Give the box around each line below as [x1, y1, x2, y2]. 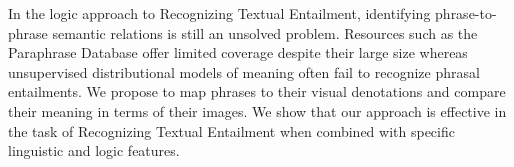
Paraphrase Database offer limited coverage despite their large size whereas [8, 42, 468, 63]
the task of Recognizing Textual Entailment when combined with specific [8, 120, 455, 141]
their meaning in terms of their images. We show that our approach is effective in [8, 100, 507, 121]
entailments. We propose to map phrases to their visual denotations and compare [8, 81, 506, 102]
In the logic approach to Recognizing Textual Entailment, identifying [8, 3, 431, 23]
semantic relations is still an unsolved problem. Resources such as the [52, 22, 478, 43]
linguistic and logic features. [8, 140, 180, 161]
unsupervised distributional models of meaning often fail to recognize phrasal [8, 61, 480, 82]
